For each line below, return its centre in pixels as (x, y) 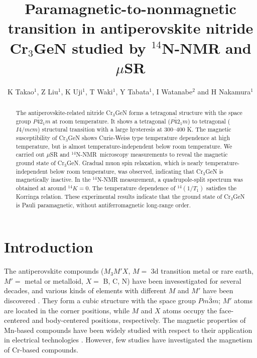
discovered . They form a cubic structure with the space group (100, 301)
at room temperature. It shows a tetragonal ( (111, 121)
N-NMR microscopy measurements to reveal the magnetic (152, 154)
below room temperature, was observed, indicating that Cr (126, 171)
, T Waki (99, 91)
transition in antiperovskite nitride (131, 28)
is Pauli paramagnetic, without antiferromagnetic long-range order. (103, 205)
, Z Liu (47, 91)
